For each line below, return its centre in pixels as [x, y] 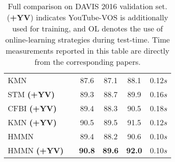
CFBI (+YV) [32, 108]
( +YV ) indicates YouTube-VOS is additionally [87, 17]
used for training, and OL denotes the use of [88, 28]
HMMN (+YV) [36, 150]
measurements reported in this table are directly [87, 51]
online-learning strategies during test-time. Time [88, 39]
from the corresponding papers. [87, 62]
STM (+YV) [31, 94]
